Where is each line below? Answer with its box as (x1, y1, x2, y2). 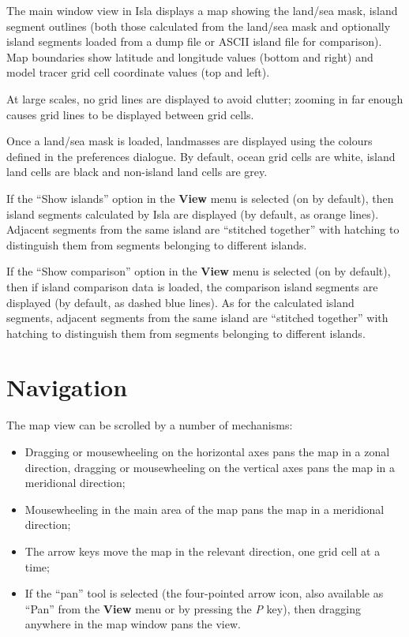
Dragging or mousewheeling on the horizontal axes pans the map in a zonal (24, 444, 390, 459)
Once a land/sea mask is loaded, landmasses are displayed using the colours (6, 133, 373, 149)
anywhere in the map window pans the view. (24, 616, 241, 632)
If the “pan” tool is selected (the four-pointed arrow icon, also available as (24, 585, 384, 601)
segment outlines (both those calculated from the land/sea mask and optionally (6, 17, 391, 34)
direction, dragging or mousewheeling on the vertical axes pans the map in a (24, 459, 396, 475)
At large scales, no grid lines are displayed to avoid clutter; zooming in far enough (6, 90, 403, 107)
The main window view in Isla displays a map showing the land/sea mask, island (6, 2, 398, 18)
